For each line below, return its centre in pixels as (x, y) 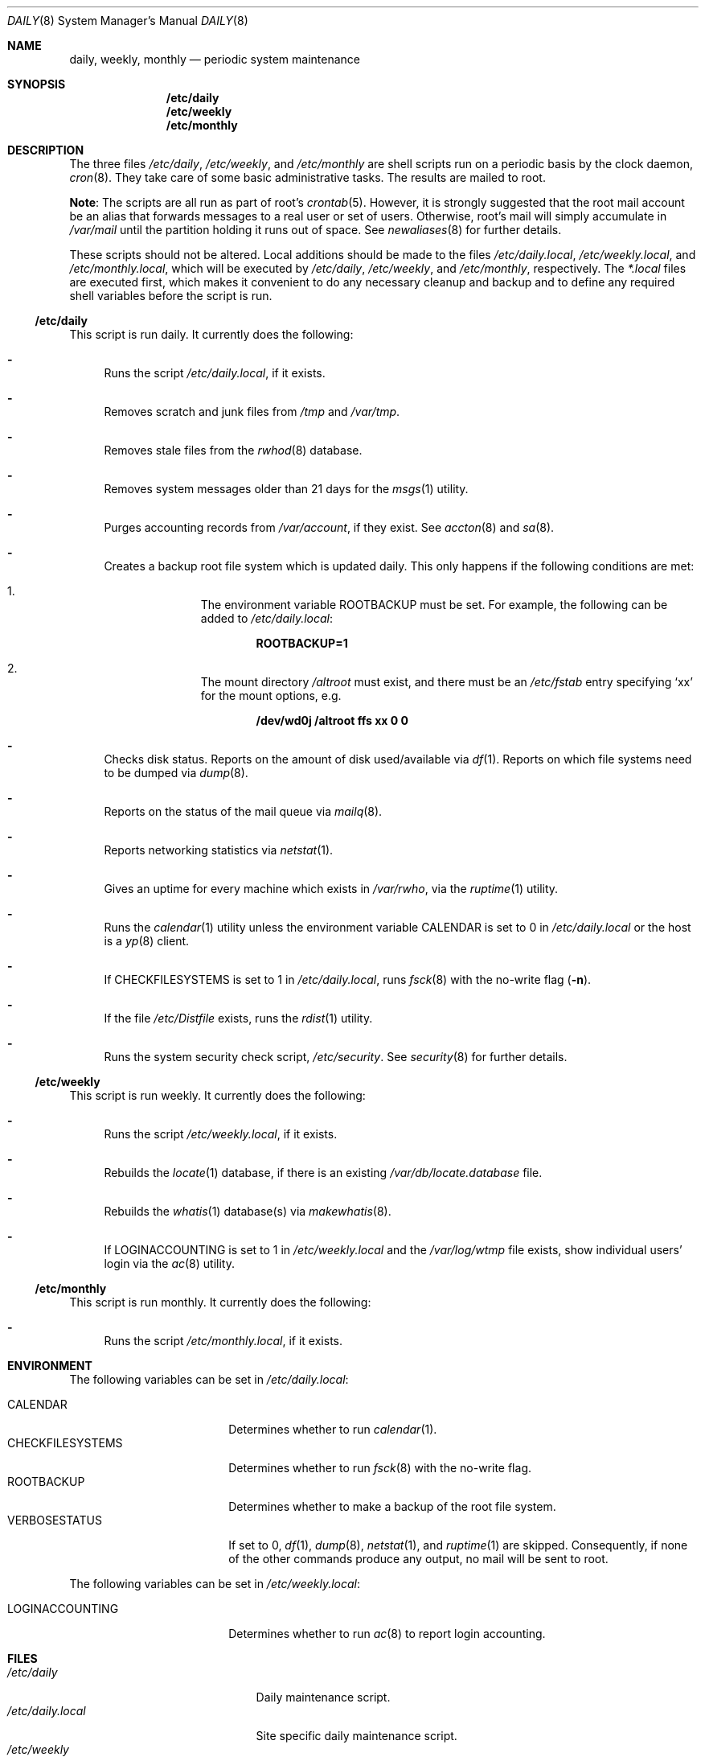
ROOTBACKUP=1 (302, 643)
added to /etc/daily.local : (266, 618)
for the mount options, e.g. (271, 695)
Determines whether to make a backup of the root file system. (392, 1506)
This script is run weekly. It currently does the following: (217, 1095)
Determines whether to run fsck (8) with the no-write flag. (380, 1468)
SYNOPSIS (37, 84)
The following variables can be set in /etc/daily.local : (209, 1379)
